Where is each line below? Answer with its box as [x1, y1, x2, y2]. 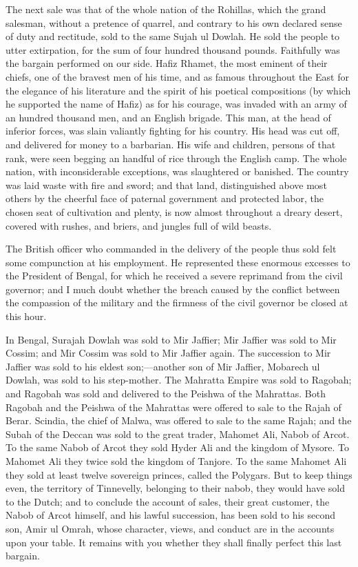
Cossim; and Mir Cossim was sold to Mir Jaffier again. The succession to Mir [6, 346, 331, 360]
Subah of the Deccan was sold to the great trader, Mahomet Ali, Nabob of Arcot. [6, 426, 350, 441]
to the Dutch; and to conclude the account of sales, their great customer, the [6, 494, 330, 508]
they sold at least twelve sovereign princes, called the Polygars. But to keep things [6, 467, 352, 481]
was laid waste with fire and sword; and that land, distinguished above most [6, 177, 327, 192]
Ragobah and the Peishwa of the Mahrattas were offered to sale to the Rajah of [6, 399, 341, 414]
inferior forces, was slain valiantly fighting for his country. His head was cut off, [6, 123, 340, 138]
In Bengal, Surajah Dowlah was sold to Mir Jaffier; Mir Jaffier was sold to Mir [6, 332, 337, 346]
